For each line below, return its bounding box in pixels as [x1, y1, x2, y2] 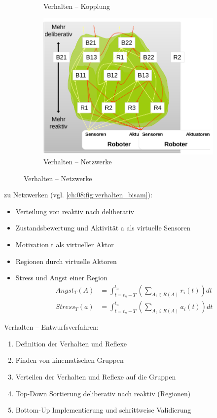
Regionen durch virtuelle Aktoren [15, 256, 117, 266]
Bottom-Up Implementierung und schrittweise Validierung [15, 405, 191, 415]
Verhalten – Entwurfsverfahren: [4, 322, 99, 332]
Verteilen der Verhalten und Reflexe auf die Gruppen [15, 372, 176, 382]
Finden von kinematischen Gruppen [15, 355, 124, 365]
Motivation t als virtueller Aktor [15, 239, 114, 250]
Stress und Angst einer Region [15, 272, 108, 283]
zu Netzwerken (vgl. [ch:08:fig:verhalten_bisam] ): [4, 190, 152, 200]
